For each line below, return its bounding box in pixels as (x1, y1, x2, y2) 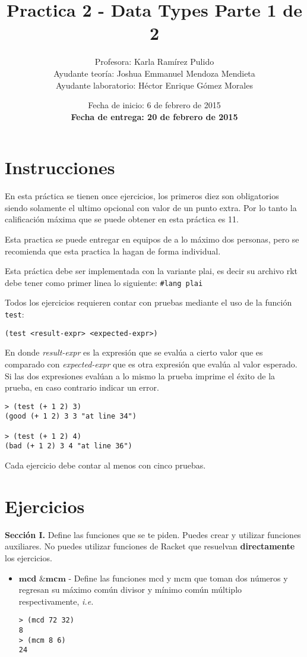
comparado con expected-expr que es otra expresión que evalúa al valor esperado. (5, 357, 297, 370)
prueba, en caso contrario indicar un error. (5, 381, 159, 394)
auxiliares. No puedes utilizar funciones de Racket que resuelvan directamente (5, 540, 295, 552)
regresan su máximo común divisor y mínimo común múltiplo (18, 583, 242, 596)
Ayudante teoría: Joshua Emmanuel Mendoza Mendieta (53, 67, 255, 79)
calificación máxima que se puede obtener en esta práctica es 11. (5, 213, 239, 225)
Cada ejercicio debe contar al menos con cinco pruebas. (5, 459, 206, 471)
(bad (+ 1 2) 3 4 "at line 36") (5, 442, 132, 451)
